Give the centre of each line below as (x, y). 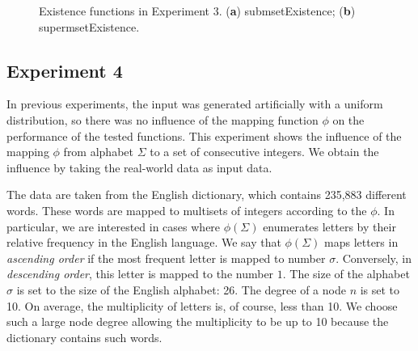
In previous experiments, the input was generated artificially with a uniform (195, 104)
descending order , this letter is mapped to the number (140, 274)
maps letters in (361, 242)
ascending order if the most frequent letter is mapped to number (166, 258)
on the (348, 119)
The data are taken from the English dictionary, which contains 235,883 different (207, 195)
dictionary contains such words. (84, 337)
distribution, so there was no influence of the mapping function (163, 119)
